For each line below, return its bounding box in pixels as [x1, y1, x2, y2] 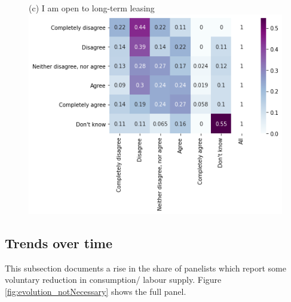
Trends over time [5, 233, 113, 252]
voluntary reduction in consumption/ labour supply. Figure [5, 273, 222, 286]
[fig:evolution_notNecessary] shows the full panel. [5, 285, 186, 297]
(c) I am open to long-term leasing [29, 2, 155, 14]
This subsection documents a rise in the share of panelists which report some [5, 261, 286, 274]
